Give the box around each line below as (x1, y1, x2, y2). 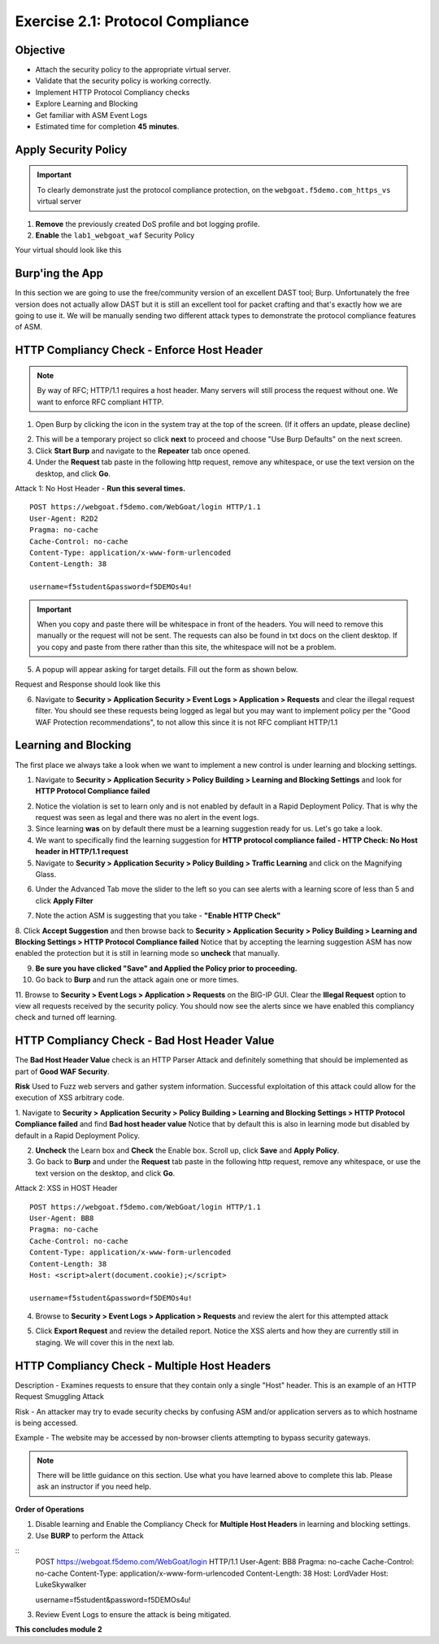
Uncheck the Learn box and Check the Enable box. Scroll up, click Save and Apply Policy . (35, 1145, 340, 1155)
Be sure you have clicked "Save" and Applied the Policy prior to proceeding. (35, 963, 298, 973)
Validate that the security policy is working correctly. (35, 76, 211, 85)
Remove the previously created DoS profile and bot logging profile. (35, 219, 260, 229)
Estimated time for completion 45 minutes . (35, 122, 180, 132)
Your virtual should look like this (15, 245, 122, 255)
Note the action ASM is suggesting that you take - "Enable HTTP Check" (35, 911, 281, 921)
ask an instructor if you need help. (37, 1481, 152, 1492)
